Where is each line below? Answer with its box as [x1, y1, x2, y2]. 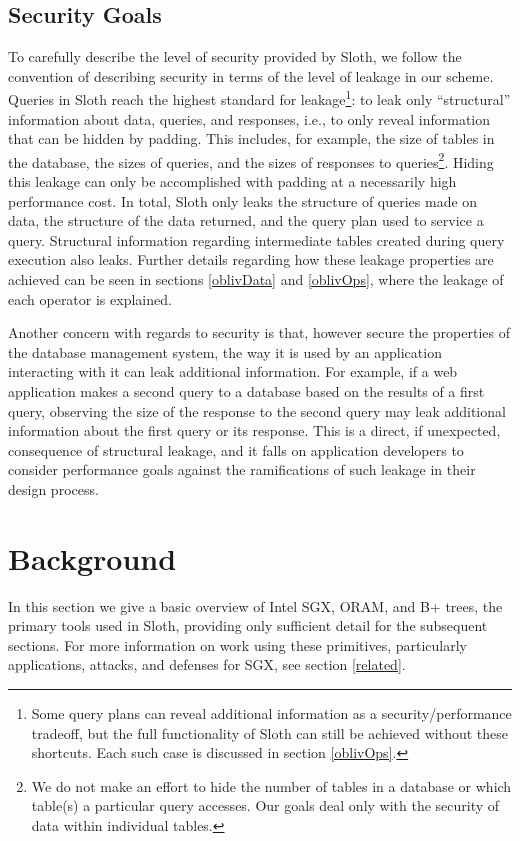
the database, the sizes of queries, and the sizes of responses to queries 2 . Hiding [8, 148, 494, 172]
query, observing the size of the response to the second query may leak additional [8, 400, 506, 421]
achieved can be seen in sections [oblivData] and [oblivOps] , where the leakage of [8, 269, 504, 290]
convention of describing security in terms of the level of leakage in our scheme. [8, 65, 494, 86]
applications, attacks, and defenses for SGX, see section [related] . [8, 654, 406, 675]
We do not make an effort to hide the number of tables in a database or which [31, 775, 512, 796]
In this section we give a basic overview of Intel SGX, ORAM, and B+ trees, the [8, 595, 503, 616]
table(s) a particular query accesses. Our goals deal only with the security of [31, 795, 500, 816]
